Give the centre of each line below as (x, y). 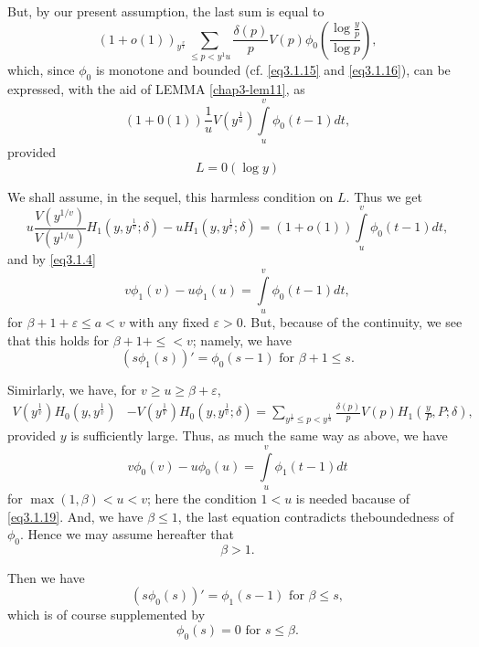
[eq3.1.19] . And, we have (75, 516)
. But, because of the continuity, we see (352, 322)
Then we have (46, 577)
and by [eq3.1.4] (52, 259)
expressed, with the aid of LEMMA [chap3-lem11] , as (156, 89)
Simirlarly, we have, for (72, 390)
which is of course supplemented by (106, 615)
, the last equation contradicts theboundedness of (316, 516)
